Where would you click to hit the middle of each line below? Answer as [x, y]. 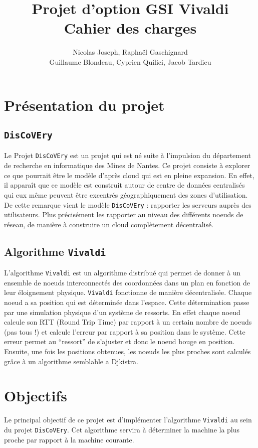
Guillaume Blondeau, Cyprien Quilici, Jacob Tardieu [130, 61]
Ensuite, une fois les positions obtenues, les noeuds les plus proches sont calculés [127, 351]
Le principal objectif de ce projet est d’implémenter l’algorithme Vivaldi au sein [128, 420]
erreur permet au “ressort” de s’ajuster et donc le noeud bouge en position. [119, 341]
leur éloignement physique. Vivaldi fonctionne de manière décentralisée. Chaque [128, 292]
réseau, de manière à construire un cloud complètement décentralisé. [109, 224]
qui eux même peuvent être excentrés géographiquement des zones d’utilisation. [126, 194]
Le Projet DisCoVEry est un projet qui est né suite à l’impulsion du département [128, 155]
